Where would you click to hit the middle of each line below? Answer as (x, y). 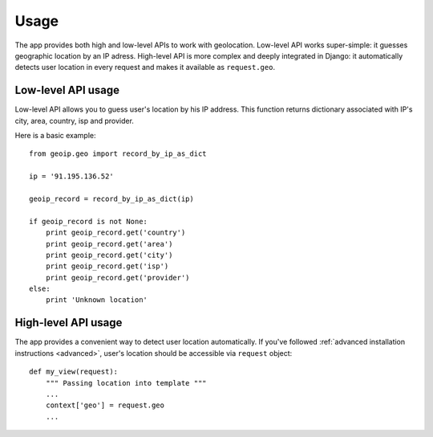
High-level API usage (69, 323)
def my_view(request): (74, 372)
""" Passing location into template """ (126, 383)
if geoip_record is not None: (89, 221)
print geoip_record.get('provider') (117, 278)
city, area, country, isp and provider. (74, 120)
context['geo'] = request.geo (105, 405)
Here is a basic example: (55, 136)
